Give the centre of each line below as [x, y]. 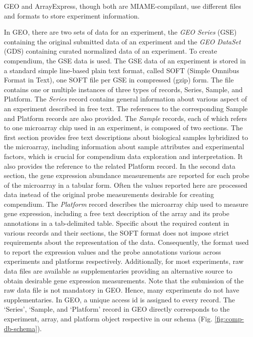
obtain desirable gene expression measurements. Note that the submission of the [124, 280]
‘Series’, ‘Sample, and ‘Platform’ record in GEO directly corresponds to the [117, 309]
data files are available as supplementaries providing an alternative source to [118, 271]
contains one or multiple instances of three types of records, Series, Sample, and [123, 89]
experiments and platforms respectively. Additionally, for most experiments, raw [124, 261]
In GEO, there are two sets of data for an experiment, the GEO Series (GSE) [120, 32]
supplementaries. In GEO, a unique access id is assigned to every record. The [120, 299]
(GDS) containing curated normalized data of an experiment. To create [111, 51]
